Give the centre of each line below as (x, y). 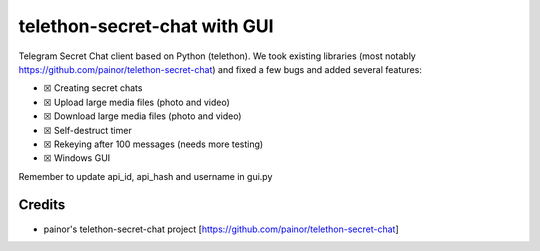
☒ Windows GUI (77, 158)
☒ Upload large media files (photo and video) (136, 102)
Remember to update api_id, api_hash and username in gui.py (145, 176)
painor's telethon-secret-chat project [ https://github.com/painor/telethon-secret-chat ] (221, 229)
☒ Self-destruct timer (87, 130)
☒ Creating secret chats (93, 88)
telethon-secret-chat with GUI (146, 26)
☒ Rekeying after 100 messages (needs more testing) (153, 144)
